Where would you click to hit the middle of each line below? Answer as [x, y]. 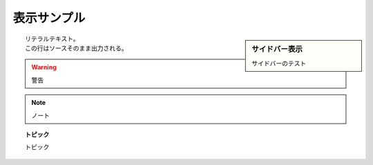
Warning [44, 67]
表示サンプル [49, 18]
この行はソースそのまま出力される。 [76, 48]
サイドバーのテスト [279, 63]
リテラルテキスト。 [52, 39]
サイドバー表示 [277, 49]
